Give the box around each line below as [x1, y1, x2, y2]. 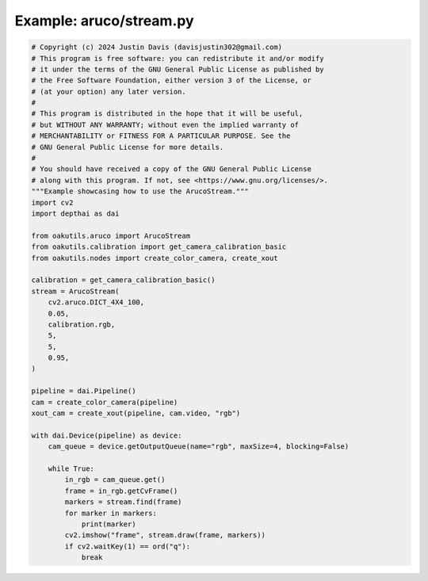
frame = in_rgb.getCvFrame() [64, 486, 178, 495]
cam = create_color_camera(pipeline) [31, 397, 178, 407]
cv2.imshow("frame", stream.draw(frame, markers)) [64, 531, 266, 540]
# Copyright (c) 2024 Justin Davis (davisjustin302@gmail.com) [31, 43, 283, 52]
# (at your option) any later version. [31, 87, 186, 96]
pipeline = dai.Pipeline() [31, 387, 136, 396]
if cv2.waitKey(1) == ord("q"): [64, 541, 190, 551]
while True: [48, 464, 95, 473]
